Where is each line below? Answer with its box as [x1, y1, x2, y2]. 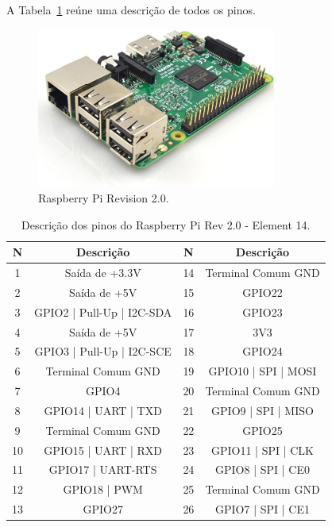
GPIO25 [242, 421, 283, 438]
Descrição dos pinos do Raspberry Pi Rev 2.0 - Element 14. [21, 216, 311, 233]
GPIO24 [242, 343, 283, 360]
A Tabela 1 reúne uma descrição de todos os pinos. [6, 2, 256, 17]
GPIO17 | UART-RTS [48, 461, 157, 478]
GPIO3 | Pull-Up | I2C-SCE [34, 343, 172, 360]
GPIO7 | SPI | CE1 [215, 501, 310, 517]
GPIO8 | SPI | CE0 [215, 461, 310, 478]
